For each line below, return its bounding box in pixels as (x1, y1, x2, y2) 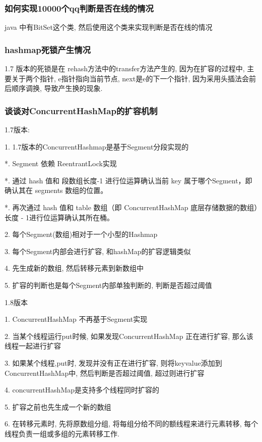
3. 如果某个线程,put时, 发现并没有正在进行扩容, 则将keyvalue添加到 (5, 357, 222, 368)
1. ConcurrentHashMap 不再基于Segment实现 (5, 314, 148, 324)
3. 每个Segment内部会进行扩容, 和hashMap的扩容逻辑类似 (5, 245, 191, 256)
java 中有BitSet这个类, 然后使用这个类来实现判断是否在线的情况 (5, 22, 213, 32)
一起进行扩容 (18, 340, 61, 351)
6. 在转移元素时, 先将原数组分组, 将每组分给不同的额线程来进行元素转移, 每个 (5, 418, 258, 429)
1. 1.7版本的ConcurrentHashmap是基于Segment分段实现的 (5, 141, 189, 152)
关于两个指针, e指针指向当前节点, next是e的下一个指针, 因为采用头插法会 (11, 73, 249, 83)
